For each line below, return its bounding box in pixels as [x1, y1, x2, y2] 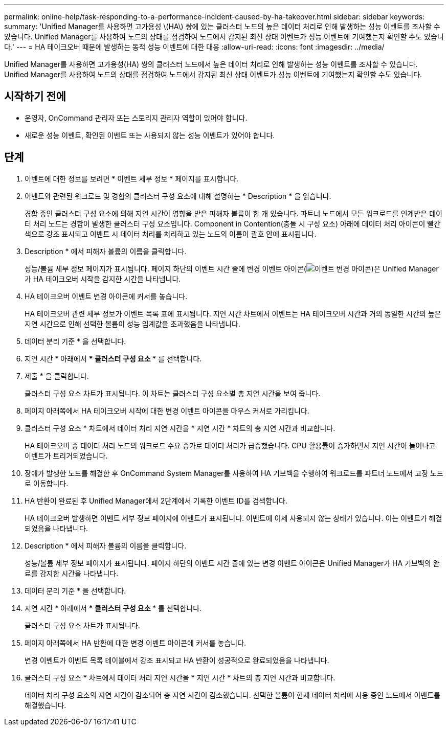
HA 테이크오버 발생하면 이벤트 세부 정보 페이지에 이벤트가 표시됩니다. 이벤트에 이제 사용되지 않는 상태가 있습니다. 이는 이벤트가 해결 [25, 513, 442, 522]
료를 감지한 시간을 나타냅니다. [25, 568, 119, 578]
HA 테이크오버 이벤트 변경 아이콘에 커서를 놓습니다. [25, 291, 188, 301]
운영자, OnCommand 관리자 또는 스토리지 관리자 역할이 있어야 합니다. [25, 113, 248, 122]
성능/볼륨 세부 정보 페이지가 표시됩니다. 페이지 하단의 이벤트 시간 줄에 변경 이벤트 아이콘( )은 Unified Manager [25, 264, 439, 273]
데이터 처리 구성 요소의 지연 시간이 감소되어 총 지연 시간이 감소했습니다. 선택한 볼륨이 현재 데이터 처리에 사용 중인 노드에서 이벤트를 [25, 690, 441, 699]
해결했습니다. [25, 700, 66, 710]
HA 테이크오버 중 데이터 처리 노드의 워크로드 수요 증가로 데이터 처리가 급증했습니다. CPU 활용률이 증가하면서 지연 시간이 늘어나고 [25, 441, 436, 450]
